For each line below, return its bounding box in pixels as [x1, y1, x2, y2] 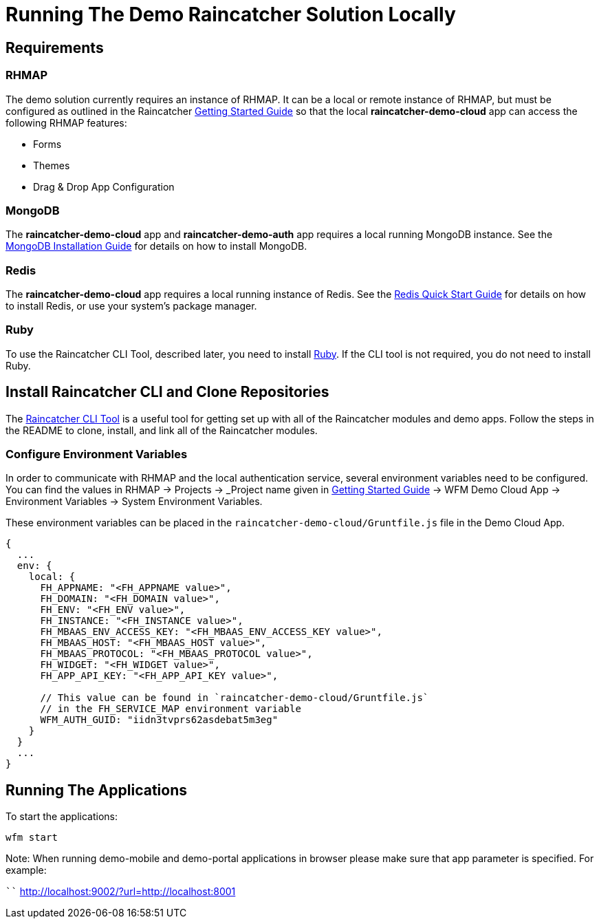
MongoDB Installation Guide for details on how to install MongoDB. [6, 240, 307, 253]
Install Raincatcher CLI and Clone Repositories [6, 383, 329, 401]
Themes [33, 159, 70, 171]
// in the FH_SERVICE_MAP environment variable [40, 703, 301, 715]
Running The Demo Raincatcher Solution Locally [6, 3, 456, 26]
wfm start [6, 832, 58, 844]
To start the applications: [6, 810, 118, 823]
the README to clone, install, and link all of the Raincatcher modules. [6, 424, 318, 436]
